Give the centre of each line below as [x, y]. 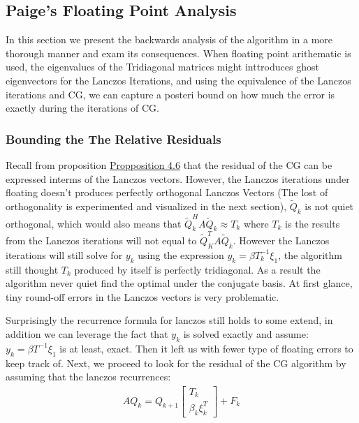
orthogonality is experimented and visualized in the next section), [146, 206]
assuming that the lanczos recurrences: [88, 377]
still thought [32, 269]
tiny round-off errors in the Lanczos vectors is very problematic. [142, 296]
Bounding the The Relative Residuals [113, 139]
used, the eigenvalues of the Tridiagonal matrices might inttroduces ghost [162, 67]
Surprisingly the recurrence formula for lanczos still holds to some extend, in [169, 320]
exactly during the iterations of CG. [82, 108]
